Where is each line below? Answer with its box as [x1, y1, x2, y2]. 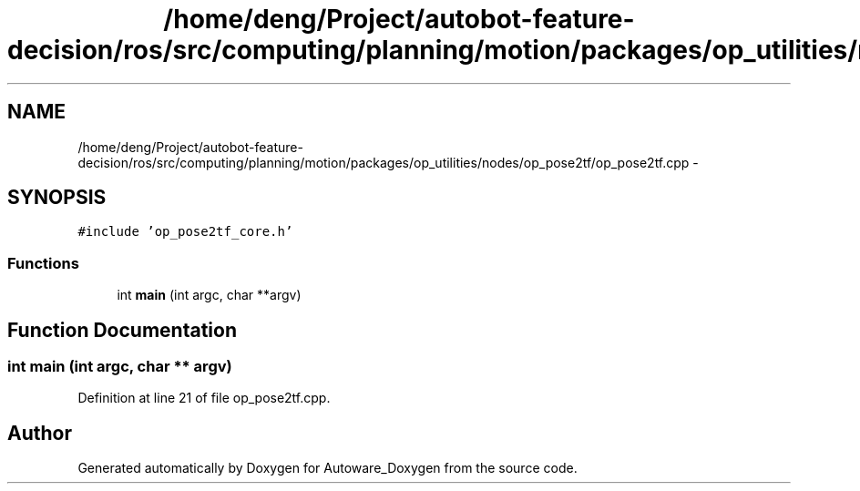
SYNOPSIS [7, 186, 107, 210]
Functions [7, 253, 79, 272]
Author [7, 421, 72, 445]
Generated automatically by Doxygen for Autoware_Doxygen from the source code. [77, 460, 578, 476]
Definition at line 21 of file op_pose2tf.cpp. [77, 390, 331, 406]
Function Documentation [7, 318, 237, 342]
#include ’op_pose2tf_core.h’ [77, 224, 293, 240]
